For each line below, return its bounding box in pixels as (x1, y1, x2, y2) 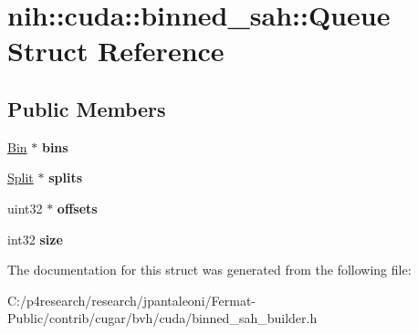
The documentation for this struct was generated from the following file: (7, 260, 412, 279)
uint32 (7, 198, 43, 217)
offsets (57, 198, 98, 217)
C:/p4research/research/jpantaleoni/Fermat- (7, 290, 256, 309)
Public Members (7, 94, 166, 122)
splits (48, 168, 83, 187)
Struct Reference (7, 32, 225, 69)
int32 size (7, 229, 63, 248)
